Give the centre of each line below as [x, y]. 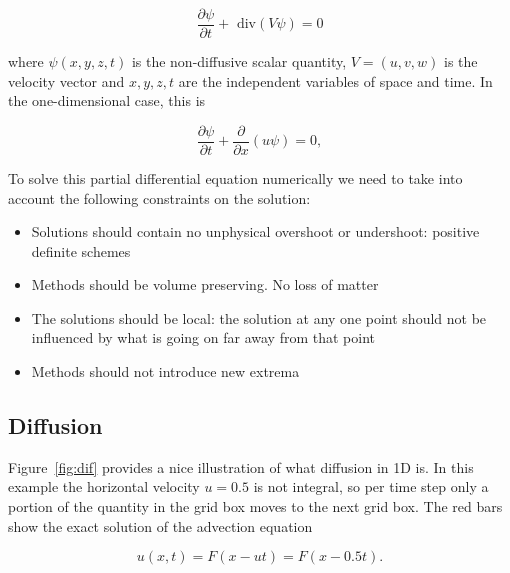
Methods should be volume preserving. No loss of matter [205, 284]
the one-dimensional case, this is [107, 100]
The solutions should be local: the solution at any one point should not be [259, 317]
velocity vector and [66, 80]
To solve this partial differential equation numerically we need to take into [235, 177]
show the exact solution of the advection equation [160, 525]
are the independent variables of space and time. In [335, 80]
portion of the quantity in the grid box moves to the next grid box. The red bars [255, 506]
